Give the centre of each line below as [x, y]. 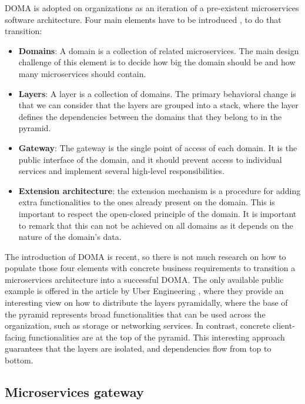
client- [284, 325]
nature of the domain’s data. [70, 237]
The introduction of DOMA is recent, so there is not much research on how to [145, 256]
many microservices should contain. [82, 73]
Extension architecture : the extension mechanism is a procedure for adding [160, 190]
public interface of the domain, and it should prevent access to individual [150, 159]
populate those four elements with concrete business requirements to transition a [150, 268]
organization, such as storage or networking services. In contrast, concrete [138, 325]
